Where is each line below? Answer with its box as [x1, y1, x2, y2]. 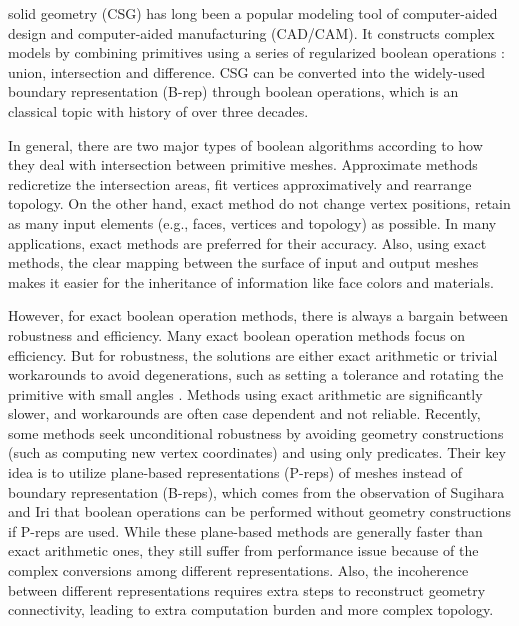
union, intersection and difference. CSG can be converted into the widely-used [8, 61, 486, 82]
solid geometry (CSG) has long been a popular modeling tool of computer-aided [8, 3, 498, 23]
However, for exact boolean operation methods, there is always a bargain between [8, 305, 509, 326]
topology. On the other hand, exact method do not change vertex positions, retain [8, 193, 511, 214]
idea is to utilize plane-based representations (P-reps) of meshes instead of [8, 462, 462, 483]
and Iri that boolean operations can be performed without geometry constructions [8, 501, 511, 522]
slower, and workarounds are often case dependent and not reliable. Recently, [8, 403, 481, 424]
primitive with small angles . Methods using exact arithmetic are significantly [8, 383, 483, 404]
